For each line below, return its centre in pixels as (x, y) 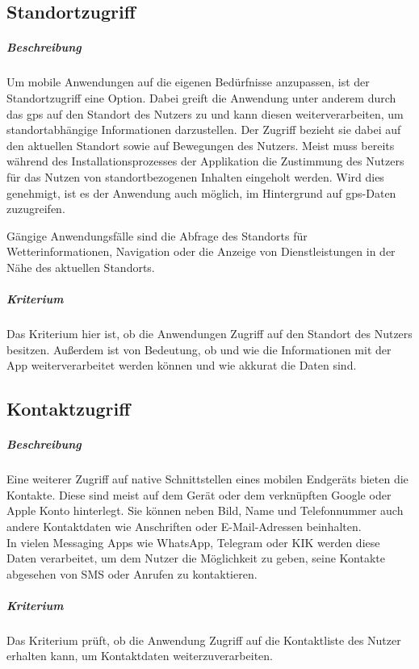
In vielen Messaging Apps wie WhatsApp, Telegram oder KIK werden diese (193, 542)
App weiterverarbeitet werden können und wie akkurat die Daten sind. (182, 365)
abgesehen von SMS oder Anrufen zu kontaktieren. (132, 573)
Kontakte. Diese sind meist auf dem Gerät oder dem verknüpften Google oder (199, 494)
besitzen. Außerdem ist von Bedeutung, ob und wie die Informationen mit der (199, 349)
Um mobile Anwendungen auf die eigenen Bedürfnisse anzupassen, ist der (188, 82)
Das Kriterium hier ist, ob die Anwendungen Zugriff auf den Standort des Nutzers (209, 334)
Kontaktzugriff (69, 409)
